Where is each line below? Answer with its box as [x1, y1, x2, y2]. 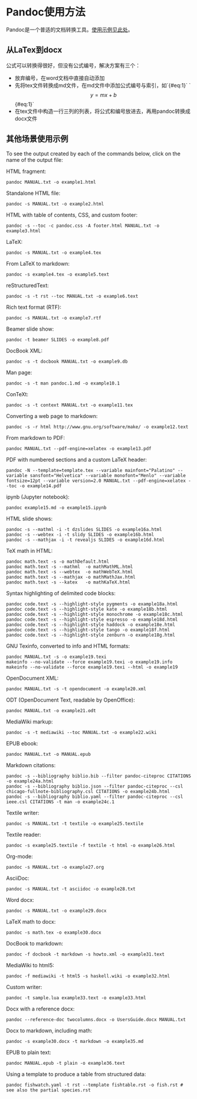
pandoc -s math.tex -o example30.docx [6, 930, 101, 935]
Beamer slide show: [6, 325, 54, 332]
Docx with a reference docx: [6, 1005, 75, 1012]
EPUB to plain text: [6, 1049, 51, 1056]
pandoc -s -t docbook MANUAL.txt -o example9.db [6, 358, 128, 364]
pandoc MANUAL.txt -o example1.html [6, 179, 96, 185]
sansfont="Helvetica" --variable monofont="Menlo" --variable [29, 472, 186, 478]
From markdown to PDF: [6, 434, 65, 441]
